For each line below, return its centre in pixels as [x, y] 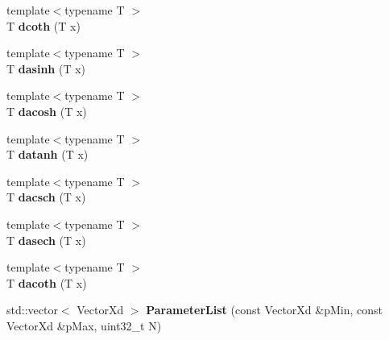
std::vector [32, 310]
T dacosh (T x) [47, 111]
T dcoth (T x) [43, 25]
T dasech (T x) [46, 240]
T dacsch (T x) [46, 197]
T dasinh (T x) [46, 68]
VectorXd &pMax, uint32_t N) [84, 325]
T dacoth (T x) [47, 282]
